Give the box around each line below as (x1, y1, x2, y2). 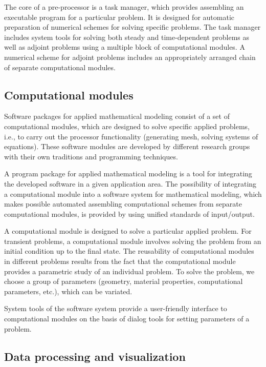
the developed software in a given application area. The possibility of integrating (4, 178, 257, 189)
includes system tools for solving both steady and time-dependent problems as (4, 31, 250, 42)
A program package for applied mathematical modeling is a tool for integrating (4, 168, 252, 179)
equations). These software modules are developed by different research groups (4, 141, 250, 152)
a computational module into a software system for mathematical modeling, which (4, 188, 262, 199)
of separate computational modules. (4, 62, 116, 72)
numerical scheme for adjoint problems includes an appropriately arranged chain (4, 51, 256, 62)
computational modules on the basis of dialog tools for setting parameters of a (4, 313, 250, 324)
